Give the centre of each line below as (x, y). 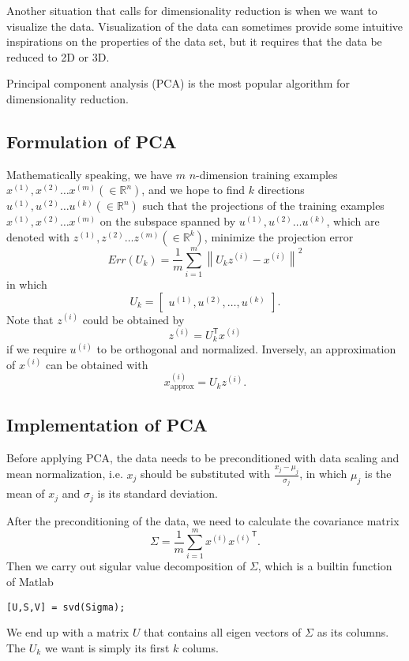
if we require (36, 349)
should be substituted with (205, 474)
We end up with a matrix (68, 632)
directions (281, 190)
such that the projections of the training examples (263, 205)
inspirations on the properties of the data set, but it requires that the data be (194, 41)
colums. (200, 647)
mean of (26, 493)
